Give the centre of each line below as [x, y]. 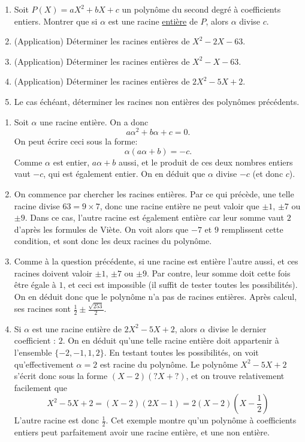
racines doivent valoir [53, 273]
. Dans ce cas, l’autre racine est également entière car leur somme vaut [154, 217]
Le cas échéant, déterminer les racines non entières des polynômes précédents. [157, 101]
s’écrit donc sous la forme [61, 376]
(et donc [268, 174]
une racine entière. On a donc [94, 121]
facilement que [41, 387]
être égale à [35, 285]
